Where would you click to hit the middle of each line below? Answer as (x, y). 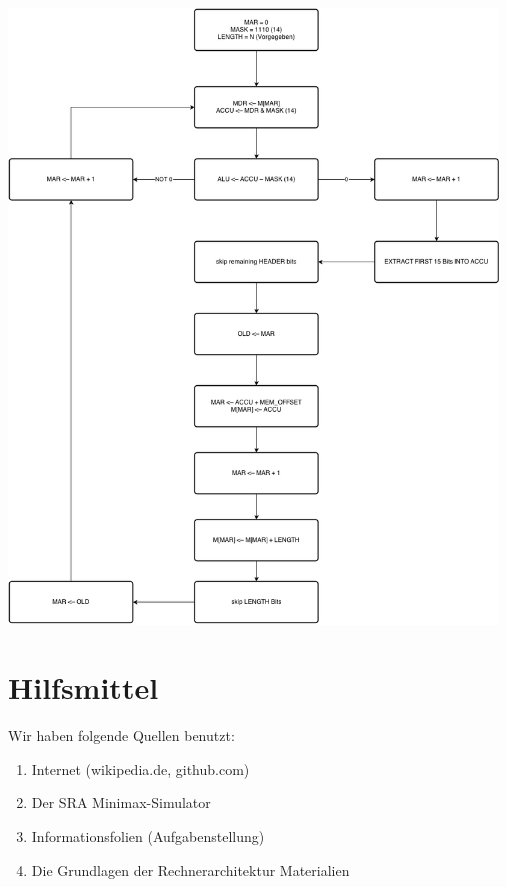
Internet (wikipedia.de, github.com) (140, 768)
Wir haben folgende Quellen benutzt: (121, 735)
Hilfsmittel (83, 687)
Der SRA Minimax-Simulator (121, 802)
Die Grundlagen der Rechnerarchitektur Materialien (190, 869)
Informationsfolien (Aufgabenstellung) (148, 836)
